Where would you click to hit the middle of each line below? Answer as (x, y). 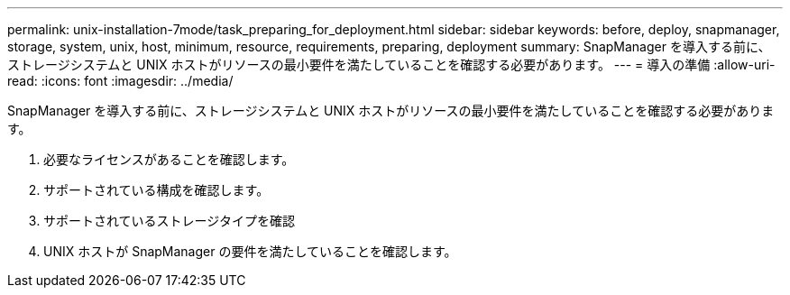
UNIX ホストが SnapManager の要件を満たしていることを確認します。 (250, 251)
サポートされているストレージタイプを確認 (170, 221)
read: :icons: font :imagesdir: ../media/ (120, 81)
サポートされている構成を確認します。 (156, 190)
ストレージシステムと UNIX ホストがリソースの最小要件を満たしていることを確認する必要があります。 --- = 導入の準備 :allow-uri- (391, 65)
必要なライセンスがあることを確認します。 (169, 159)
